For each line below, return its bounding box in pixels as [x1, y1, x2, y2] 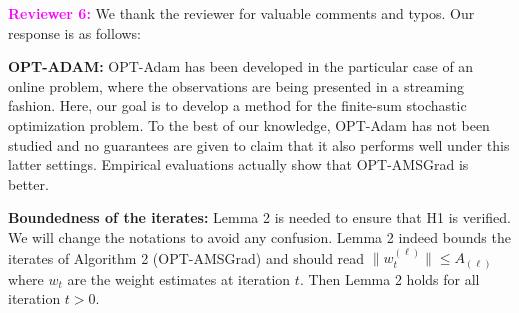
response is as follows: [8, 22, 142, 43]
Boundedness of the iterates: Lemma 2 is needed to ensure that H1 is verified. [8, 207, 511, 228]
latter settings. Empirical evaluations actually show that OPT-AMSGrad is [8, 154, 469, 175]
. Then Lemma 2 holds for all [299, 268, 480, 289]
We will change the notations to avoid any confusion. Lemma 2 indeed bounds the [8, 226, 511, 247]
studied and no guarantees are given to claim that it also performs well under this [8, 134, 510, 155]
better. [8, 173, 49, 194]
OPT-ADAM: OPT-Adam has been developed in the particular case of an [8, 56, 474, 77]
